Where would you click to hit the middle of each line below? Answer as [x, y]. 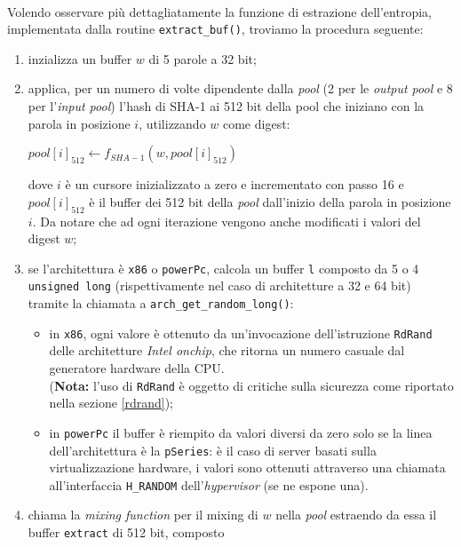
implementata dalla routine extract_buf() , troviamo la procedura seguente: [215, 29]
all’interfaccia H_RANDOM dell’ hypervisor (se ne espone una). [209, 484]
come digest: [256, 123]
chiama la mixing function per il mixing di [143, 515]
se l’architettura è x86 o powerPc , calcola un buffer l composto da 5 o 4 [223, 268]
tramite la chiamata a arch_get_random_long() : [161, 303]
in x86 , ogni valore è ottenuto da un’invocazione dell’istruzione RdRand [241, 333]
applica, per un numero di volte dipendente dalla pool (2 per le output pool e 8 [240, 88]
